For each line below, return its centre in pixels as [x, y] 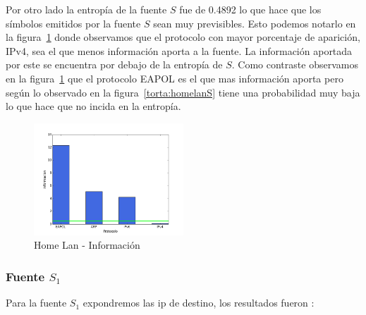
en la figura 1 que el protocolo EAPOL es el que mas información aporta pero [175, 78]
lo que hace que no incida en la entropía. [93, 106]
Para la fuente [36, 303]
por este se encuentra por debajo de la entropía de [114, 64]
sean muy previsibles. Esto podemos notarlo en [255, 23]
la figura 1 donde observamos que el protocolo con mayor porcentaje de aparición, [183, 37]
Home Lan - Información [87, 245]
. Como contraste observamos [295, 64]
